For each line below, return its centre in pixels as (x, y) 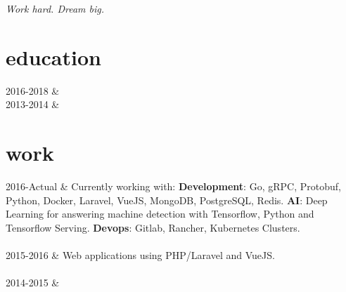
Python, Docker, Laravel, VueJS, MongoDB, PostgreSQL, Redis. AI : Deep (167, 200)
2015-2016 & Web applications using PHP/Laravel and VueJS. (140, 255)
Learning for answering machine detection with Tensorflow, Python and (160, 214)
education (53, 57)
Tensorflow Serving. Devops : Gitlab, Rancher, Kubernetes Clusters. (153, 227)
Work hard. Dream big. (55, 8)
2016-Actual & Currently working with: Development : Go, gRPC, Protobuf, (173, 186)
